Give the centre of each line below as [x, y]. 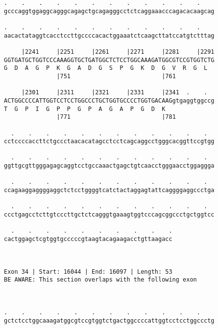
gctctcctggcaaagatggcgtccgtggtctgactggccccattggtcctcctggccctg [109, 320]
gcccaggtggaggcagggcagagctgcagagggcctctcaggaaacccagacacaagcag [109, 11]
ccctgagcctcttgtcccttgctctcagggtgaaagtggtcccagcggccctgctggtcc [109, 215]
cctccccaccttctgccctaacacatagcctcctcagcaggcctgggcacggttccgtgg [109, 142]
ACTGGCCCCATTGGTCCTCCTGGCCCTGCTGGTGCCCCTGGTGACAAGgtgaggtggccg [109, 100]
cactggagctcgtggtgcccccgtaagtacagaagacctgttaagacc [88, 239]
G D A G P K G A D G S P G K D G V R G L [106, 68]
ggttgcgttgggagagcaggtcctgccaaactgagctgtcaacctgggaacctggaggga [109, 166]
